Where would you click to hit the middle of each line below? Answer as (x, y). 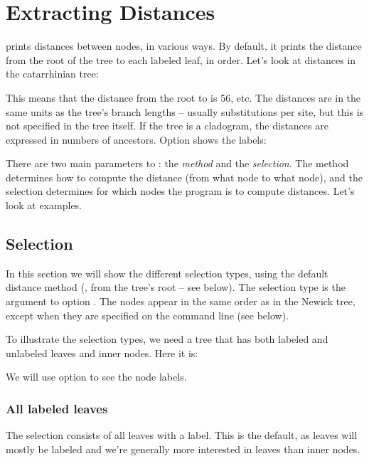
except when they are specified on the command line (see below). (147, 315)
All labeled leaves (57, 408)
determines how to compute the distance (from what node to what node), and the (184, 177)
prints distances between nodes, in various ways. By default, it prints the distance (184, 46)
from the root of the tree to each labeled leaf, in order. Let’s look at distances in (181, 59)
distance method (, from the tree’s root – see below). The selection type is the (176, 287)
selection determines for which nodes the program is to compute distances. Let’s (180, 191)
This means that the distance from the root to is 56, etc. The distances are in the (183, 97)
